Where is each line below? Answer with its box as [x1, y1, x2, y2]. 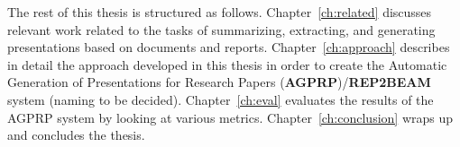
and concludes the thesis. [7, 125, 145, 144]
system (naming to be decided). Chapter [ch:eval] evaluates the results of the [7, 90, 434, 108]
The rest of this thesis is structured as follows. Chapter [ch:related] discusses [7, 3, 432, 21]
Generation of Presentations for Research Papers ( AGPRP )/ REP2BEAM [7, 73, 431, 91]
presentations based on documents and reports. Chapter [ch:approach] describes [7, 38, 450, 56]
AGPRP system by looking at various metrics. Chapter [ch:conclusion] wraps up [7, 108, 454, 126]
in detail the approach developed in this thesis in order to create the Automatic [7, 55, 447, 73]
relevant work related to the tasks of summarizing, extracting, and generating [7, 20, 436, 39]
